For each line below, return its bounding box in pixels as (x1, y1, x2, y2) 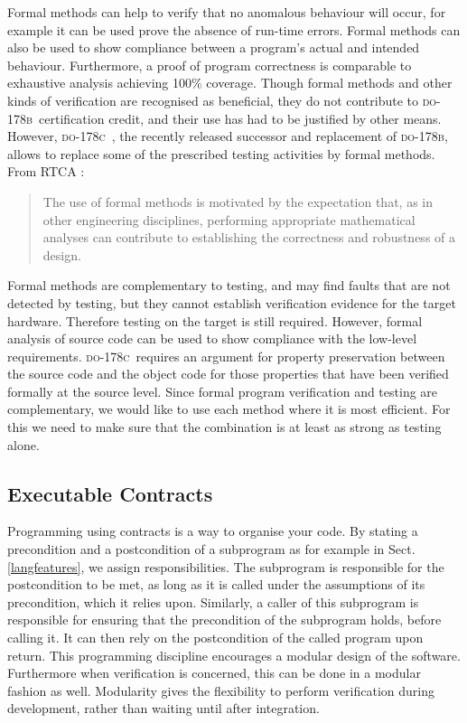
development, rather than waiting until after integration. (7, 699, 320, 718)
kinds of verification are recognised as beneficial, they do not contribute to (7, 90, 419, 109)
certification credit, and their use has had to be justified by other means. (39, 108, 442, 127)
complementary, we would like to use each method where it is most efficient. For (7, 399, 451, 418)
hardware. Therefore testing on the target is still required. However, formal (7, 311, 423, 330)
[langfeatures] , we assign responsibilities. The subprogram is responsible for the (7, 557, 444, 576)
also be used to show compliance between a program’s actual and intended (7, 38, 420, 57)
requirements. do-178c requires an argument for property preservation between (7, 346, 445, 365)
